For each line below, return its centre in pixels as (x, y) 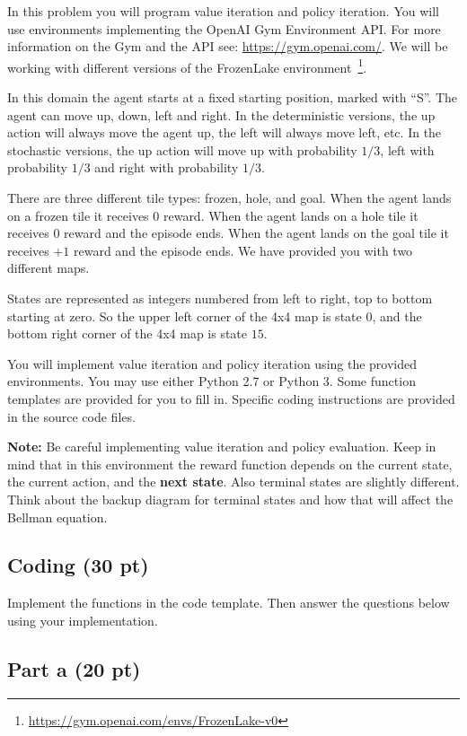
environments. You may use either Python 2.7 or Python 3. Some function (211, 381)
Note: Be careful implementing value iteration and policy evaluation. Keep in (222, 447)
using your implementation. (83, 620)
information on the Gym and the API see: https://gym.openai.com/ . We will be (228, 46)
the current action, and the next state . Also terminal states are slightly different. (233, 482)
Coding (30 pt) (78, 565)
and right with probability (167, 167)
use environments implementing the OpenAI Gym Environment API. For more (224, 28)
